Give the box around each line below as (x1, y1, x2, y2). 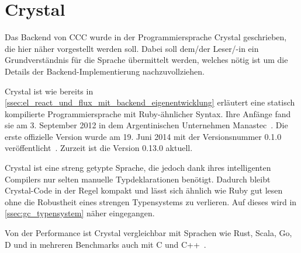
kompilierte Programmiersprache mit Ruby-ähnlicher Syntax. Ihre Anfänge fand (5, 107, 291, 120)
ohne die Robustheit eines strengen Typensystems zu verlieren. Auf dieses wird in (5, 195, 297, 208)
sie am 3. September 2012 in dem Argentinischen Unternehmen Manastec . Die (5, 119, 288, 131)
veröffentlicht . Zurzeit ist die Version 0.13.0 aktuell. (5, 142, 193, 154)
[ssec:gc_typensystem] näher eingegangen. (5, 207, 155, 219)
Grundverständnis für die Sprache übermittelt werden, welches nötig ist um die (5, 54, 288, 66)
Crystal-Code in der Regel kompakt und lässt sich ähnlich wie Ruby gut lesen (5, 184, 283, 196)
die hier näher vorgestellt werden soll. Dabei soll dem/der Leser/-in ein (5, 42, 259, 54)
